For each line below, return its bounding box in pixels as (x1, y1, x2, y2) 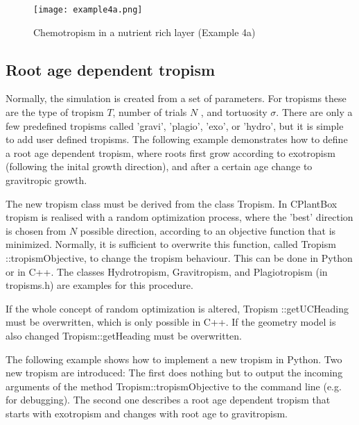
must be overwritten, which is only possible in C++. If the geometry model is (6, 315, 336, 329)
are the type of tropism (6, 105, 104, 119)
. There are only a (276, 105, 353, 119)
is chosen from (6, 223, 67, 237)
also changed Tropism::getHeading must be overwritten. (6, 328, 243, 342)
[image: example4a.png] (33, 5, 143, 15)
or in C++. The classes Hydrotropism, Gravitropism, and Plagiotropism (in (6, 264, 328, 278)
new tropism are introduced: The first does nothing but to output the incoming (6, 365, 343, 380)
